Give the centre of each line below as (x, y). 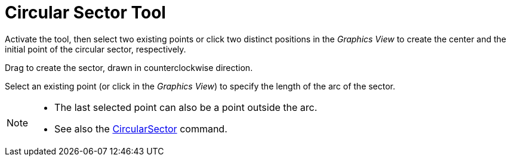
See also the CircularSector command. (141, 129)
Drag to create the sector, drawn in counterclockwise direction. (129, 67)
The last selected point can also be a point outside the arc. (186, 107)
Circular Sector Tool (85, 13)
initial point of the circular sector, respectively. (96, 49)
